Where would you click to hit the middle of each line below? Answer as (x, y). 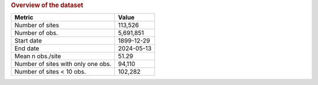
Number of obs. (36, 33)
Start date (28, 41)
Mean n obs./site (38, 56)
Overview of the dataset (47, 5)
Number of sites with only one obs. (63, 64)
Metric (24, 18)
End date (27, 48)
